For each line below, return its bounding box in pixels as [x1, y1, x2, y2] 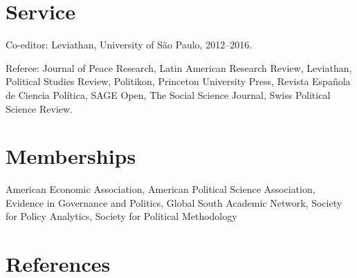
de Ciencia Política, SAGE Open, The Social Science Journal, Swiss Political [6, 87, 331, 102]
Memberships [6, 142, 136, 170]
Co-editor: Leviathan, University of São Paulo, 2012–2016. [6, 37, 253, 52]
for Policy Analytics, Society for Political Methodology [6, 209, 237, 223]
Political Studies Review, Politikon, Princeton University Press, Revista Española [6, 74, 351, 89]
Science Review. [6, 101, 73, 115]
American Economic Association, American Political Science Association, [6, 182, 315, 196]
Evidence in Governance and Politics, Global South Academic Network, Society [6, 195, 342, 210]
